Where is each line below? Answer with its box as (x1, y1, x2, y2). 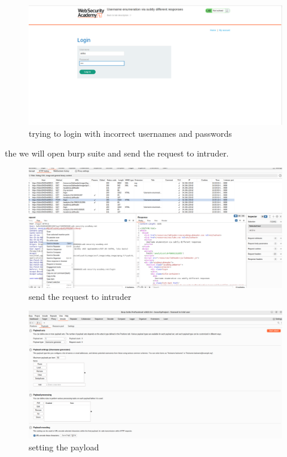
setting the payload (29, 440, 99, 453)
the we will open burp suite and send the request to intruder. (5, 147, 229, 160)
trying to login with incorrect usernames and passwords (29, 127, 232, 139)
